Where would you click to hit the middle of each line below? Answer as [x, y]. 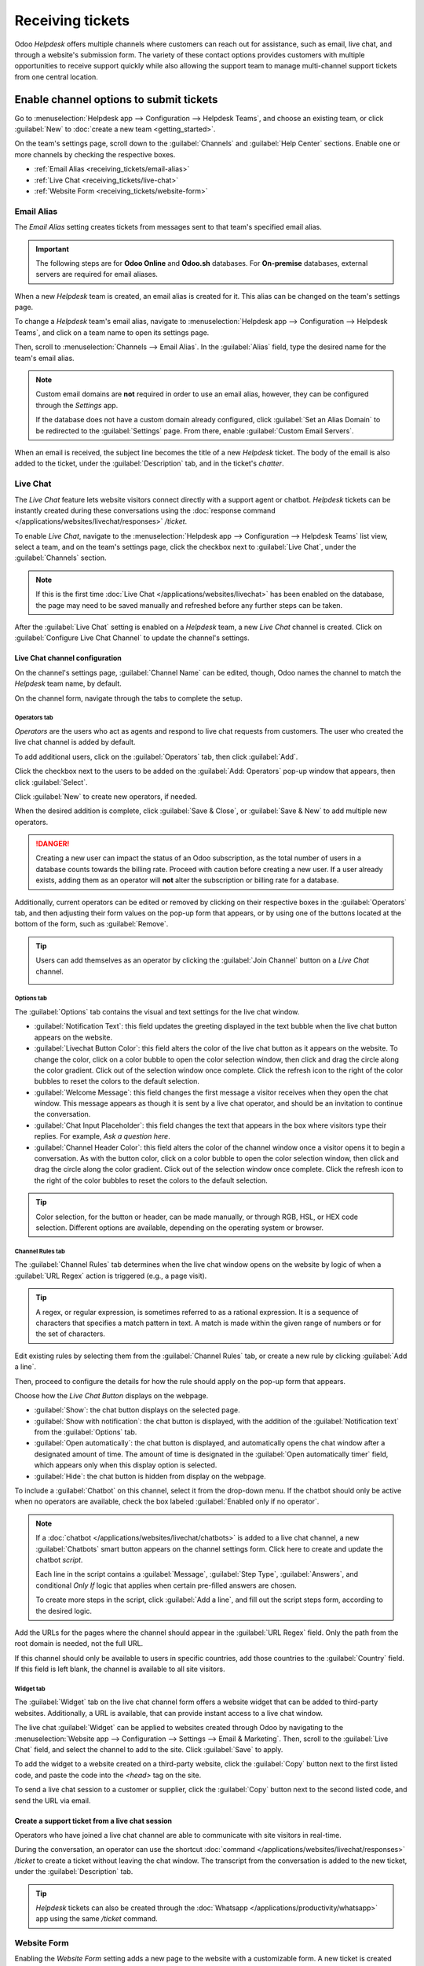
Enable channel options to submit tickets [116, 99]
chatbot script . [59, 1559]
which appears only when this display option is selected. [126, 1465]
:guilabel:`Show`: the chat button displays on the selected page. [137, 1410]
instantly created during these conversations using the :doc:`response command [145, 510]
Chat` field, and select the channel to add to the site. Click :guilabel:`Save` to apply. [149, 1750]
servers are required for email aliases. [97, 274]
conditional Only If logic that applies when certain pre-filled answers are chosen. [166, 1585]
